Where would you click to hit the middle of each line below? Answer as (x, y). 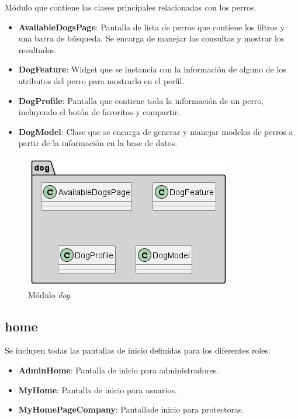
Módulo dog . (50, 294)
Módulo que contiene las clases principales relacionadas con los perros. (131, 7)
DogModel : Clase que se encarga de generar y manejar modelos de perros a (156, 131)
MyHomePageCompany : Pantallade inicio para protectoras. (131, 409)
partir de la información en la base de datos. (98, 143)
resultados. (38, 49)
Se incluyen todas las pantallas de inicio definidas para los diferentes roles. (138, 350)
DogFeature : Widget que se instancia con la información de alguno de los (152, 69)
